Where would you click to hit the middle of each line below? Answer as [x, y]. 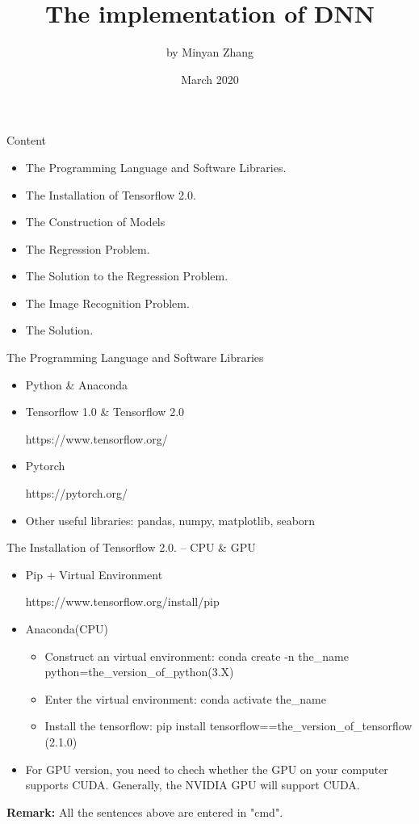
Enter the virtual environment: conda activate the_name [185, 698]
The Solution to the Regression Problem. [127, 276]
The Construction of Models [95, 222]
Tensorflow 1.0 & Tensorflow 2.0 [105, 412]
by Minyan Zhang [210, 52]
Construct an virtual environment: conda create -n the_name [197, 656]
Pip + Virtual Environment [94, 574]
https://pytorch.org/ [76, 493]
